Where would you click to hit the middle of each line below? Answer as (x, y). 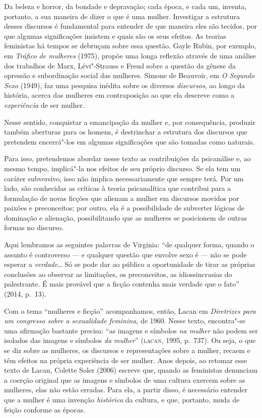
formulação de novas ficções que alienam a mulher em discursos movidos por (122, 198)
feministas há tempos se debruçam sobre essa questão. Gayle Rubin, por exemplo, (130, 46)
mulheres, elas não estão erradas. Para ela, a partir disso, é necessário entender (126, 390)
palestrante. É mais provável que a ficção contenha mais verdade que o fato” (122, 284)
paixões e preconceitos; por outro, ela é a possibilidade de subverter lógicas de (124, 208)
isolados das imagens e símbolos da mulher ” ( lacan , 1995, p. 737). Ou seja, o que (130, 340)
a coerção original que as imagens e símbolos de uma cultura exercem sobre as (125, 379)
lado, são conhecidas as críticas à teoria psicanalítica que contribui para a (118, 188)
